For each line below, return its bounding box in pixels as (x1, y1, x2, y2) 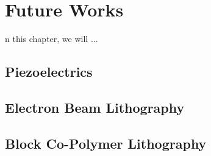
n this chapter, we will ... (5, 32, 98, 45)
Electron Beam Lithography (5, 97, 185, 116)
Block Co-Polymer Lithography (5, 133, 207, 152)
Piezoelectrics (5, 62, 93, 81)
